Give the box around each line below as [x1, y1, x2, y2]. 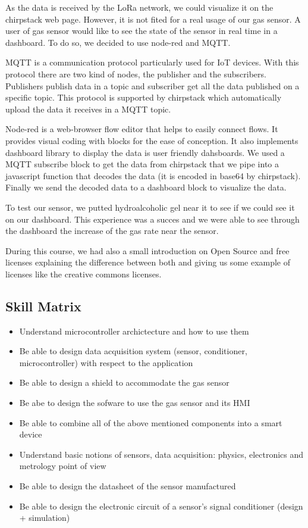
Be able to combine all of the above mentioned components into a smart [19, 416, 282, 429]
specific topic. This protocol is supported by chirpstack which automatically [5, 91, 282, 104]
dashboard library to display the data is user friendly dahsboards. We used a [5, 146, 285, 158]
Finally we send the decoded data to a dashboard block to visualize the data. [5, 181, 287, 193]
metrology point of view [19, 460, 106, 472]
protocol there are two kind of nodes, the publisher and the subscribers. [5, 67, 266, 80]
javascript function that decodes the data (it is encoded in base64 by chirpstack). [5, 169, 301, 182]
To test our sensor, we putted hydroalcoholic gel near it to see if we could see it [5, 201, 295, 213]
